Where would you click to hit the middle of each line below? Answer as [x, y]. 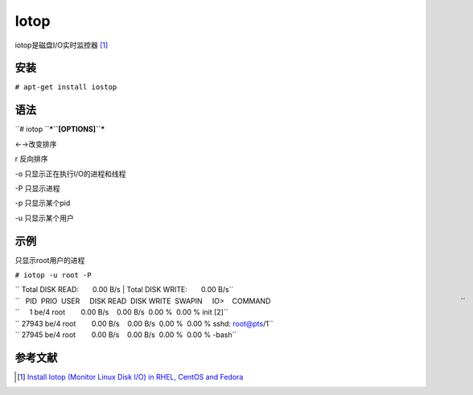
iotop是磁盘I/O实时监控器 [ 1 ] [62, 45]
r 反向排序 [31, 159]
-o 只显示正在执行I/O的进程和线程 [70, 174]
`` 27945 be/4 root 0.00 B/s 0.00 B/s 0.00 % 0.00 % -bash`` [126, 335]
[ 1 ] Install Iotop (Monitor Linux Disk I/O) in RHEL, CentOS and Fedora [130, 376]
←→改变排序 [36, 144]
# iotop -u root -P [53, 275]
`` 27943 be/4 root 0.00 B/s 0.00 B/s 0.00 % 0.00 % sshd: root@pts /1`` [144, 323]
